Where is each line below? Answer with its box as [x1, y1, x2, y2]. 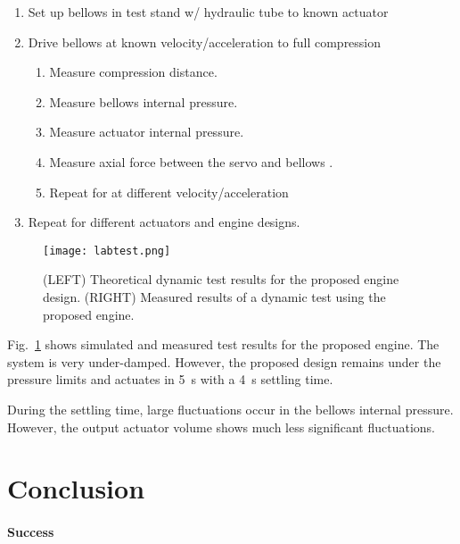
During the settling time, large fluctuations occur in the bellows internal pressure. [7, 399, 454, 418]
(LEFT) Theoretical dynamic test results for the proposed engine [43, 270, 399, 289]
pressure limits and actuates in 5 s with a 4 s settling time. [7, 370, 333, 389]
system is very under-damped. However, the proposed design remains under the [7, 352, 441, 371]
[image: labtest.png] [43, 244, 171, 257]
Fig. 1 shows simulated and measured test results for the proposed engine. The [7, 335, 439, 354]
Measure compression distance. [49, 63, 218, 81]
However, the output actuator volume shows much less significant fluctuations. [7, 417, 436, 436]
